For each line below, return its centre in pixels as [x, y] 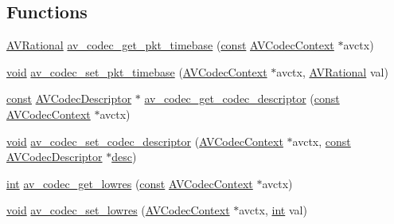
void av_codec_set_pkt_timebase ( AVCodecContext [137, 71]
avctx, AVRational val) [332, 71]
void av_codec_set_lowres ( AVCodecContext [118, 210]
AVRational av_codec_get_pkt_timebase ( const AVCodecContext [170, 45]
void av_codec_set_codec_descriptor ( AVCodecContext [145, 141]
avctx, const [322, 141]
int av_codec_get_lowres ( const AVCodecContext [130, 183]
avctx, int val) [273, 210]
